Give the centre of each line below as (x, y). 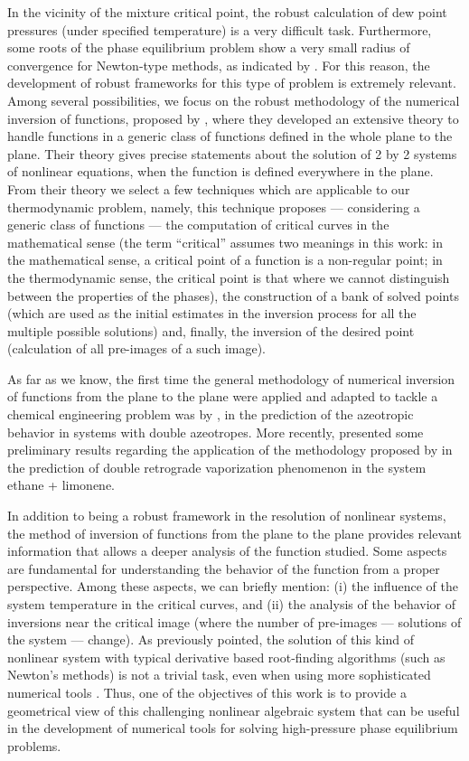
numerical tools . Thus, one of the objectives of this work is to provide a (207, 692)
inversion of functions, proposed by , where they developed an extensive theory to (233, 118)
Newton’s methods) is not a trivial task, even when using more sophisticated (219, 675)
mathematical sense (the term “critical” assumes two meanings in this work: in (225, 242)
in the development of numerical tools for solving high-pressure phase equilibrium (233, 728)
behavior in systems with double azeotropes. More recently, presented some (216, 432)
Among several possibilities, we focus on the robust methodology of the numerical (234, 100)
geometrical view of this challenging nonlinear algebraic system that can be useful (234, 710)
